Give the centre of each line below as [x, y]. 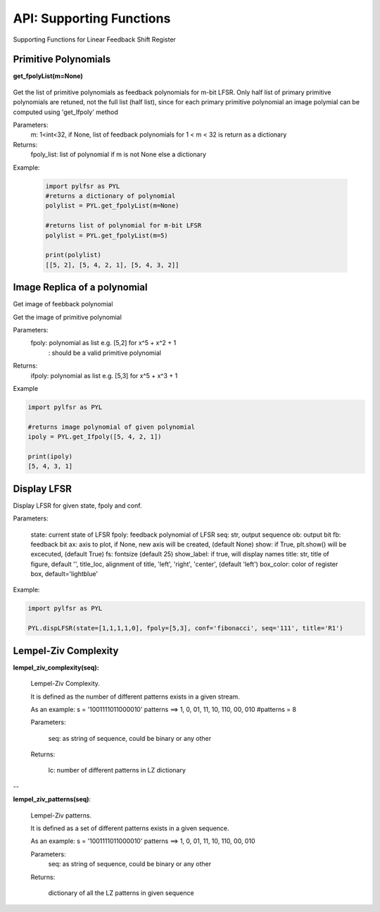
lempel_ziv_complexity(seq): [56, 667]
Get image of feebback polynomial [63, 304]
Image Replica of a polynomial [80, 288]
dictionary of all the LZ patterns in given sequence [121, 893]
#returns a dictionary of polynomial [110, 196]
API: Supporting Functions [92, 18]
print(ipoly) [50, 456]
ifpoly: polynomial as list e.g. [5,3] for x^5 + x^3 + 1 [104, 375]
